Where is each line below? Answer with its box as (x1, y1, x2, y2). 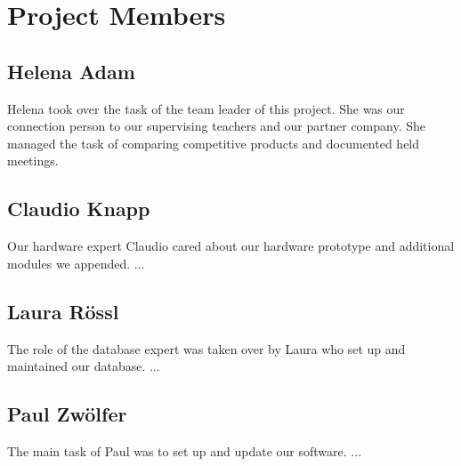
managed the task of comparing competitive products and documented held (7, 133, 420, 152)
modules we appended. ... (7, 253, 145, 272)
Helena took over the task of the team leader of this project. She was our (7, 99, 405, 117)
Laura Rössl (7, 297, 119, 325)
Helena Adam (7, 57, 135, 84)
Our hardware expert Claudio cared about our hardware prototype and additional (7, 237, 455, 255)
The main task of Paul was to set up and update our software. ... (7, 441, 362, 460)
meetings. (7, 151, 59, 170)
